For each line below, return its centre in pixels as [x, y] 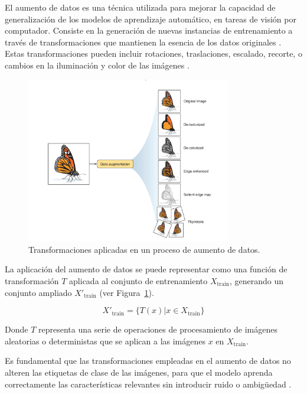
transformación [32, 280]
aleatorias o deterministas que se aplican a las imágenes [105, 341]
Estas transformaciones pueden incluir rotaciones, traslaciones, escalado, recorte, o [153, 53]
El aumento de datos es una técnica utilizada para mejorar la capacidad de [140, 7]
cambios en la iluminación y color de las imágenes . [97, 65]
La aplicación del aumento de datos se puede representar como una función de [146, 269]
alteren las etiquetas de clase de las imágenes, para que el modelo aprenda [139, 372]
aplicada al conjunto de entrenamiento [138, 280]
